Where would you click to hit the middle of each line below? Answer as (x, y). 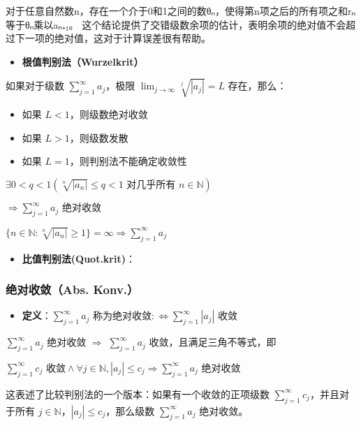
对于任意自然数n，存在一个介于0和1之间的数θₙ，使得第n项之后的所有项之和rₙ (181, 10)
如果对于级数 (35, 86)
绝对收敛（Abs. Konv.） (72, 289)
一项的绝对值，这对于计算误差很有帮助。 (118, 38)
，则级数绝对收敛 (109, 113)
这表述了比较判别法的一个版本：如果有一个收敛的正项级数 (138, 394)
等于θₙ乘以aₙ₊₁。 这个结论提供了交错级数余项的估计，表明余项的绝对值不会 (176, 24)
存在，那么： (257, 86)
